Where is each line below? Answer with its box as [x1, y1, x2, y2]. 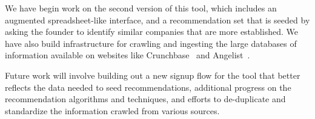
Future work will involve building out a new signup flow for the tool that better [5, 69, 300, 81]
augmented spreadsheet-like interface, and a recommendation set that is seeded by [5, 13, 310, 26]
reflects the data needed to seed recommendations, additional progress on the [5, 81, 291, 93]
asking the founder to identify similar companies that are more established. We [5, 25, 298, 38]
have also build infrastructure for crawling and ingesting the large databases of [5, 37, 297, 49]
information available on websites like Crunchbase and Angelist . [5, 49, 250, 61]
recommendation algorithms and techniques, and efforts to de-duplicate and [5, 93, 286, 105]
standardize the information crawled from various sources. [5, 104, 220, 117]
